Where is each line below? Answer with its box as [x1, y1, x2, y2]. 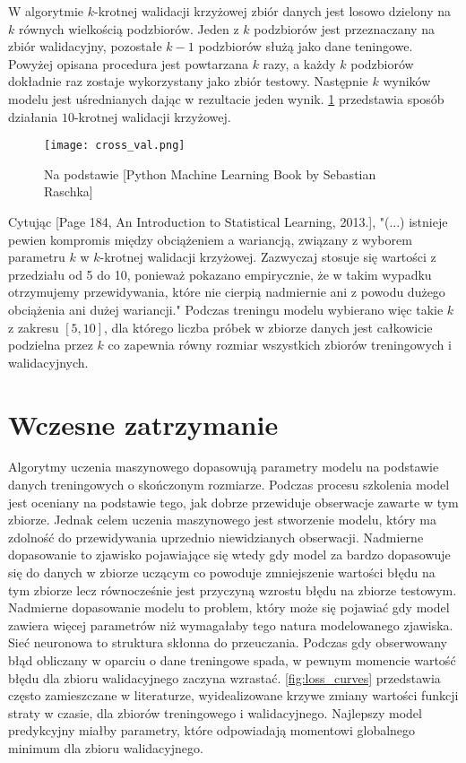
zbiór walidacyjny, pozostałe [8, 37, 162, 56]
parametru [8, 247, 65, 266]
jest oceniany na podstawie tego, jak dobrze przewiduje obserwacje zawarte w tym [8, 492, 459, 511]
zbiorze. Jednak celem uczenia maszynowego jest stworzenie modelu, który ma [8, 510, 437, 529]
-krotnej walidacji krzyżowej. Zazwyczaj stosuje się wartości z [99, 247, 436, 266]
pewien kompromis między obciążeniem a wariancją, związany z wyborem [8, 230, 412, 248]
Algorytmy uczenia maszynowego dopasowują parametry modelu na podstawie [8, 457, 439, 476]
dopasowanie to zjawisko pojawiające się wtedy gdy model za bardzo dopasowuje [8, 545, 451, 564]
